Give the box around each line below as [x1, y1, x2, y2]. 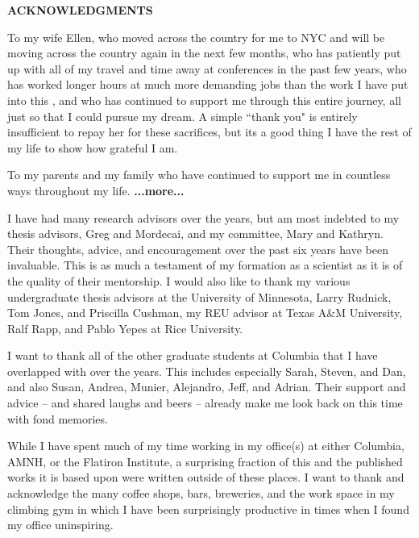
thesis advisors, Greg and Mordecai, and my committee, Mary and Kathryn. [7, 225, 384, 242]
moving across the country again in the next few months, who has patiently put [7, 44, 401, 61]
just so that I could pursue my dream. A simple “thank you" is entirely [7, 107, 358, 124]
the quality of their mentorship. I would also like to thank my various [7, 272, 351, 289]
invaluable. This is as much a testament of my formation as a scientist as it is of [7, 256, 403, 273]
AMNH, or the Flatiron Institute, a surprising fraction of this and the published [7, 453, 403, 469]
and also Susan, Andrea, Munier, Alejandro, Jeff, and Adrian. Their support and [7, 378, 406, 395]
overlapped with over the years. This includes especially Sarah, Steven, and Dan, [7, 362, 406, 379]
